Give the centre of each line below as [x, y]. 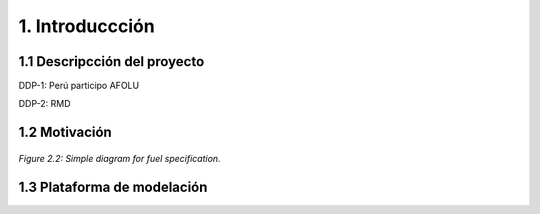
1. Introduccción [86, 26]
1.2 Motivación [65, 132]
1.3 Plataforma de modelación [113, 186]
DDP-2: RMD [44, 104]
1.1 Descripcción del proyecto [111, 61]
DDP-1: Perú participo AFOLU [79, 86]
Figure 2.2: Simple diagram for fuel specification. [119, 158]
